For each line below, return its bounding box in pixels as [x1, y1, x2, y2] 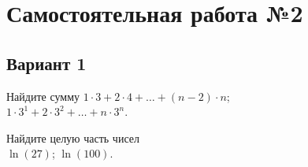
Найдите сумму [6, 87, 80, 104]
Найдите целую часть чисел [6, 129, 139, 146]
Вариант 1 [6, 50, 87, 75]
